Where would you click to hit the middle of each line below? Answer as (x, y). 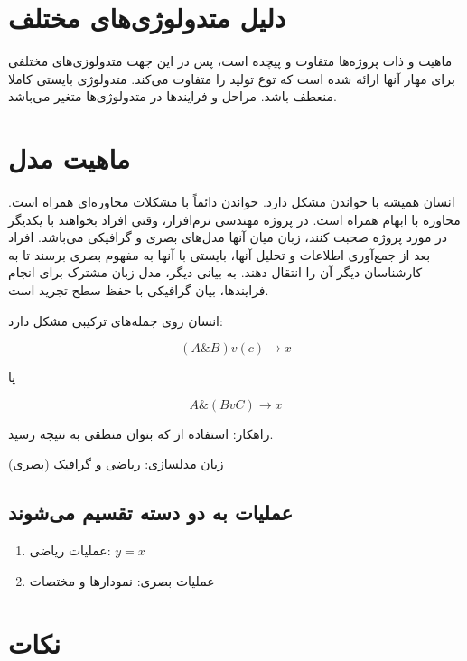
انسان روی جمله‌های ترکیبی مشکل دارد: (116, 320)
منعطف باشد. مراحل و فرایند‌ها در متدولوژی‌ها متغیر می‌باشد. (173, 96)
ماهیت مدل (70, 158)
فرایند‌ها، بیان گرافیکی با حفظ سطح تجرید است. (139, 290)
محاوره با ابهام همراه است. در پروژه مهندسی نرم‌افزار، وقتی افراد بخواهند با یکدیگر (234, 219)
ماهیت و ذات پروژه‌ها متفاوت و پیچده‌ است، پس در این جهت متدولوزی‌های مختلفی (230, 61)
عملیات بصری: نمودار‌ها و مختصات (122, 580)
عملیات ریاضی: (70, 550)
